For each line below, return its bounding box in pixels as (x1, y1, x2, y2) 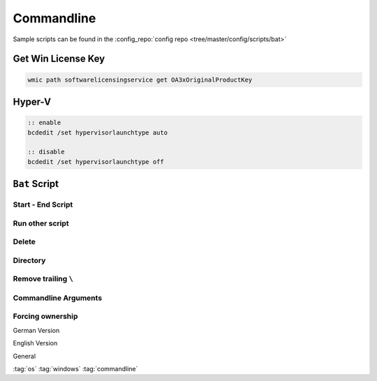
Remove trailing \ (13, 274, 73, 284)
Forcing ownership (13, 311, 78, 321)
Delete (13, 237, 36, 247)
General (13, 352, 36, 360)
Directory (13, 255, 46, 265)
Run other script (13, 218, 69, 228)
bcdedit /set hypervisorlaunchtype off (27, 158, 164, 165)
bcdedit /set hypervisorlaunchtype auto (27, 128, 168, 136)
